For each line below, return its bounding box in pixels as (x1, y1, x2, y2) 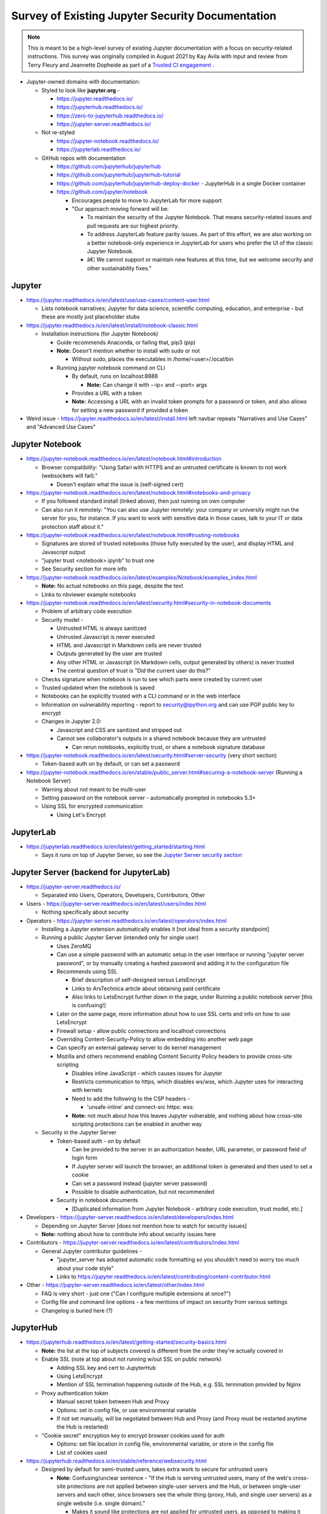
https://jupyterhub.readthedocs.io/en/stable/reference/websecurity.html (26, 1457, 207, 1464)
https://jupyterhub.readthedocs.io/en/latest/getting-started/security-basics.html (26, 1338, 227, 1346)
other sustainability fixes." (87, 264, 151, 272)
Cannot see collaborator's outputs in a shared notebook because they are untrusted (56, 735, 266, 742)
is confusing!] (71, 1002, 106, 1009)
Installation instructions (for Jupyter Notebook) (41, 330, 159, 337)
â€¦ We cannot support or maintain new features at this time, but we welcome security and (87, 256, 313, 263)
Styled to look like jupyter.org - (41, 87, 121, 94)
